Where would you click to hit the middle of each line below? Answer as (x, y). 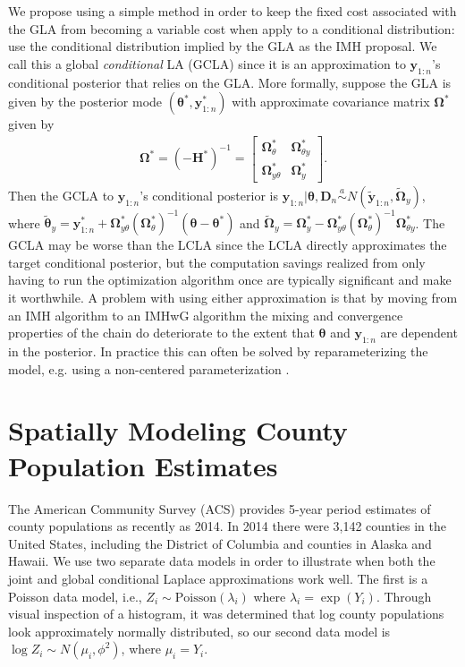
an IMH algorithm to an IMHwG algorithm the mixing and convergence (206, 315)
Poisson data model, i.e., (75, 596)
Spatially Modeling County (178, 430)
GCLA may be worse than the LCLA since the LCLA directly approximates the (228, 245)
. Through (404, 596)
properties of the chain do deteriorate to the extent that (161, 333)
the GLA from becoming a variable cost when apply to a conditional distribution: (232, 28)
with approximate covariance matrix (331, 102)
